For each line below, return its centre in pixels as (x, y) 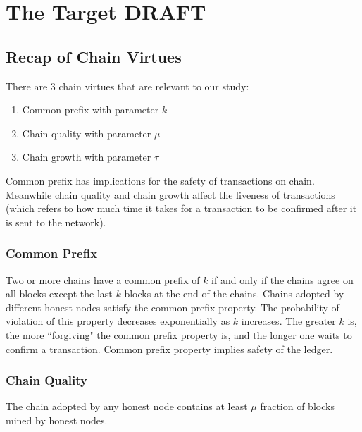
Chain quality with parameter (87, 133)
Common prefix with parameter (90, 110)
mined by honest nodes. (57, 420)
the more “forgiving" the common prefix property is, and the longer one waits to (179, 334)
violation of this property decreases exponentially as (118, 321)
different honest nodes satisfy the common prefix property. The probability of (173, 307)
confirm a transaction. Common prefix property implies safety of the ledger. (169, 348)
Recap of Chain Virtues (94, 56)
